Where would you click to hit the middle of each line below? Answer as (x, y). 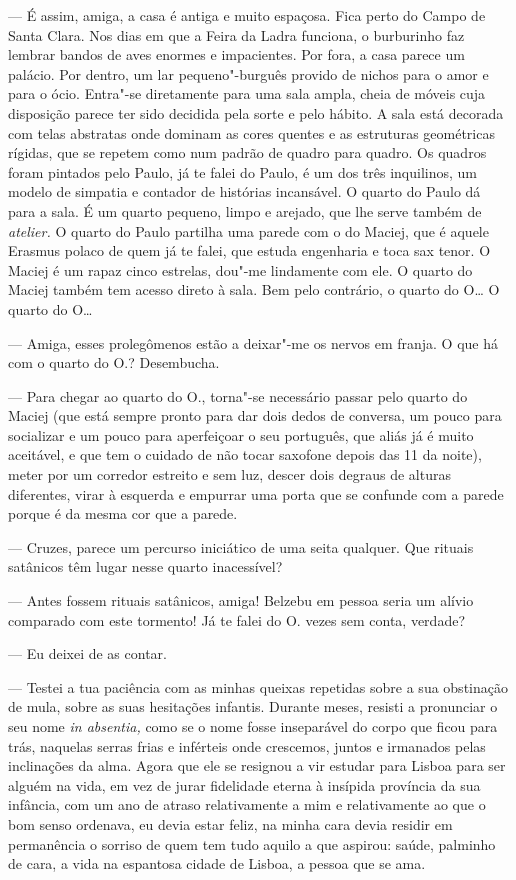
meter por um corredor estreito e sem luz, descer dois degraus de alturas (229, 474)
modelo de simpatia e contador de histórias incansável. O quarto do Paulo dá (244, 191)
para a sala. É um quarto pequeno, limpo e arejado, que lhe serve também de (245, 210)
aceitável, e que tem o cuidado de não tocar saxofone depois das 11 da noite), (245, 454)
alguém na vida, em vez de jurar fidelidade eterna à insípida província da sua (244, 784)
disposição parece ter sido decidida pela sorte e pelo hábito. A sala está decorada (256, 112)
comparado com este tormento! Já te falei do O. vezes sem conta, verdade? (237, 619)
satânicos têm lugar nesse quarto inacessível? (145, 566)
